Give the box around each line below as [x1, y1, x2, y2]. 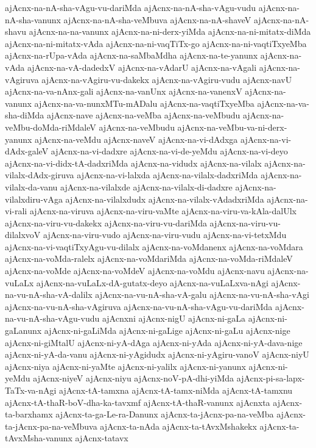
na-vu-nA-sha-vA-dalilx [5, 288, 93, 301]
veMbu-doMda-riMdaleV [5, 120, 96, 133]
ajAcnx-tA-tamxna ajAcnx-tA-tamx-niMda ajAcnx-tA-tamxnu [59, 384, 293, 396]
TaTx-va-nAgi [5, 384, 57, 396]
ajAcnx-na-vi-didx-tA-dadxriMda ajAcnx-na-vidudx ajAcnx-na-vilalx [5, 156, 262, 169]
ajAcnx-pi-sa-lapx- [236, 372, 305, 385]
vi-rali [5, 204, 27, 217]
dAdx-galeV [5, 145, 49, 157]
